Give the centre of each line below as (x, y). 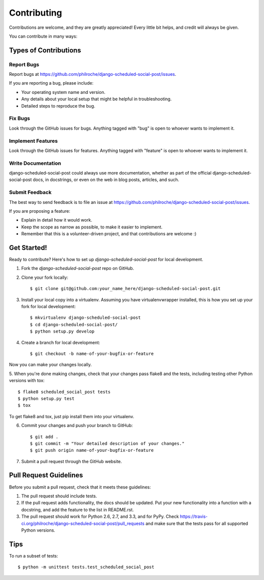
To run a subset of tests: (33, 556)
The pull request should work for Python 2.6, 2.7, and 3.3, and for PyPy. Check (100, 516)
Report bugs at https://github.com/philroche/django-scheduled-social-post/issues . (93, 74)
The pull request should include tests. (59, 496)
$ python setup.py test (46, 398)
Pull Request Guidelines (46, 475)
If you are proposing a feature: (40, 211)
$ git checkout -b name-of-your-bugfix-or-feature (92, 354)
